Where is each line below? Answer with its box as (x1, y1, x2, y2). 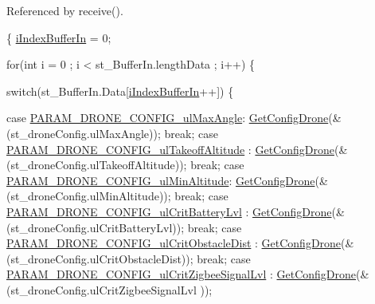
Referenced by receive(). (6, 2, 123, 18)
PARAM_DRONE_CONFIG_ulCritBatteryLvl (6, 203, 242, 219)
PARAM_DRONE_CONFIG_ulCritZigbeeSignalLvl (6, 266, 267, 282)
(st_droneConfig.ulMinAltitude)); (6, 188, 171, 204)
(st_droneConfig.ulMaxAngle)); (6, 124, 161, 141)
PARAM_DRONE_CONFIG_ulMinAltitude (6, 172, 229, 188)
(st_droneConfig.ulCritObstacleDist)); (6, 250, 193, 266)
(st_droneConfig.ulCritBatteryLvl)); (6, 219, 185, 235)
